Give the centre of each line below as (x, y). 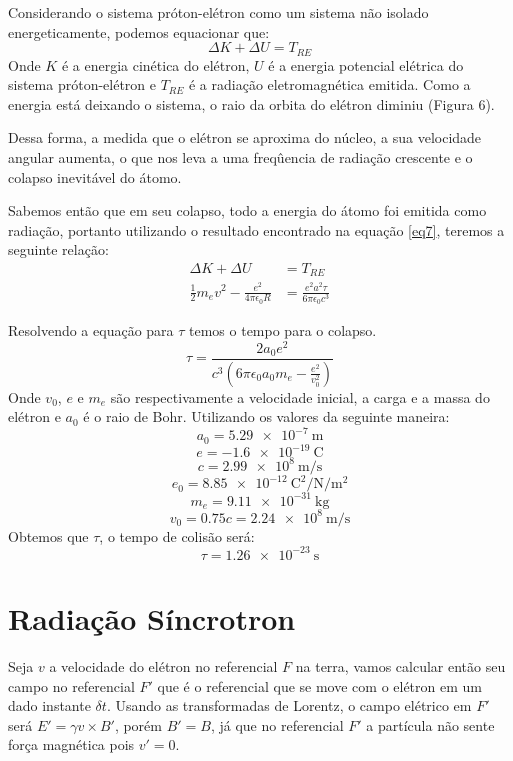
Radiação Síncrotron (152, 618)
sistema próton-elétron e (82, 84)
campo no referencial (71, 685)
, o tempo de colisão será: (177, 535)
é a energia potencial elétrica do (366, 64)
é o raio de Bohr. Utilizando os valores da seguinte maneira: (266, 416)
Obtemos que (48, 535)
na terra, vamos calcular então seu (400, 666)
